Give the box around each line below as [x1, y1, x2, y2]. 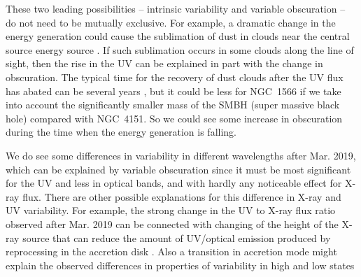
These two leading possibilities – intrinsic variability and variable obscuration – [6, 1, 346, 15]
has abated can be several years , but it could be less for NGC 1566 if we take [6, 83, 341, 98]
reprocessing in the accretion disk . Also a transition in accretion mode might [6, 244, 337, 259]
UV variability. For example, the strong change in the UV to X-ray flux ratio [6, 203, 336, 218]
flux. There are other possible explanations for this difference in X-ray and [22, 189, 341, 204]
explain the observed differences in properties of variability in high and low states [6, 257, 355, 272]
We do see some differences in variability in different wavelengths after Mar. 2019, [6, 148, 356, 162]
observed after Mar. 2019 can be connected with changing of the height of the [6, 216, 339, 231]
